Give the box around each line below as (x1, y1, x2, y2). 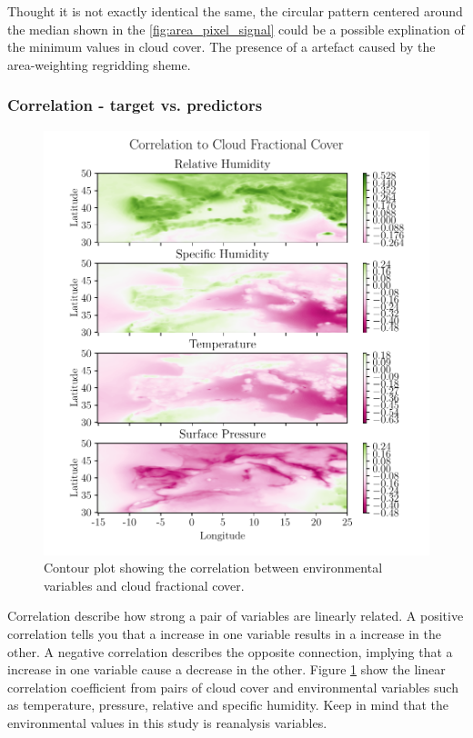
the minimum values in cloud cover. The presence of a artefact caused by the (7, 37, 436, 56)
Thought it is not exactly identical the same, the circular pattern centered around (7, 2, 463, 20)
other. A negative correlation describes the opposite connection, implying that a (7, 642, 453, 661)
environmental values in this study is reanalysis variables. (7, 713, 327, 732)
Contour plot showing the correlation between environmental (44, 558, 383, 577)
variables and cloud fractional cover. (44, 575, 245, 594)
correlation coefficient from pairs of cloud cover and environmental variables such (7, 677, 458, 696)
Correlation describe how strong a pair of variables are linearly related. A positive (7, 606, 464, 625)
